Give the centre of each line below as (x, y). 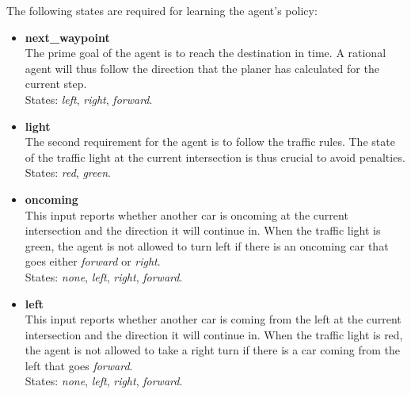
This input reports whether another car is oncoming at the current (186, 214)
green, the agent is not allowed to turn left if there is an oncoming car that (207, 245)
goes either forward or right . (93, 261)
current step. (56, 84)
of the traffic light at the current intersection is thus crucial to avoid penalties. (215, 157)
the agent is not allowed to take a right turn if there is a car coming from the (212, 350)
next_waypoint (67, 37)
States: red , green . (68, 172)
